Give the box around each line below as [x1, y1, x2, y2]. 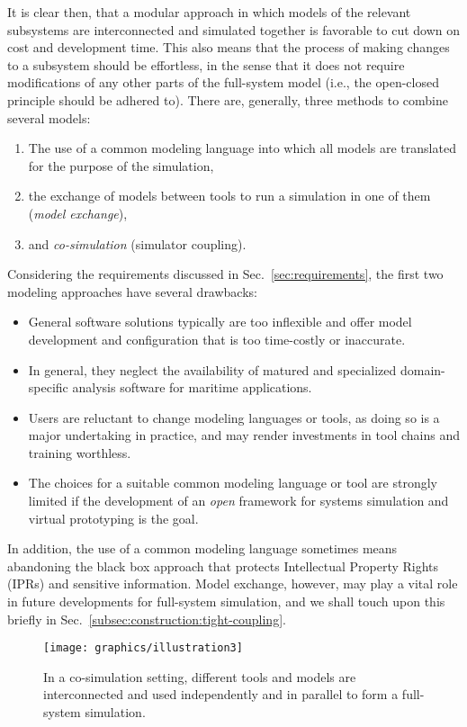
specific [28, 378, 68, 397]
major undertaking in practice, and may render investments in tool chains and [28, 426, 460, 444]
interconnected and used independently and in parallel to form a [43, 685, 399, 704]
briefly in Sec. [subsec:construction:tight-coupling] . [7, 609, 286, 628]
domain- [400, 360, 445, 379]
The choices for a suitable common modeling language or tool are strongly [28, 473, 437, 492]
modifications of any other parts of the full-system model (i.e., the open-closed [7, 73, 439, 92]
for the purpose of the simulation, [28, 156, 214, 175]
